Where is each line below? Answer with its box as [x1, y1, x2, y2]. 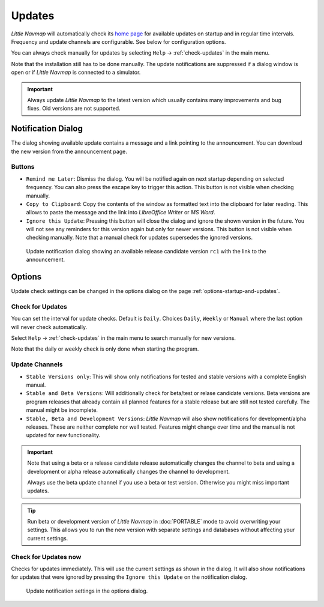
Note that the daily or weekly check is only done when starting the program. [11, 345, 199, 352]
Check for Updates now [11, 552, 82, 561]
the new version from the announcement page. [11, 148, 127, 155]
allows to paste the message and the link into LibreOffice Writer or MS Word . [26, 209, 215, 216]
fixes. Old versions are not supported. [27, 105, 121, 112]
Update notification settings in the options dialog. [26, 587, 148, 594]
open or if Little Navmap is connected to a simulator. [11, 69, 141, 76]
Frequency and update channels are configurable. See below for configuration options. [11, 38, 226, 45]
